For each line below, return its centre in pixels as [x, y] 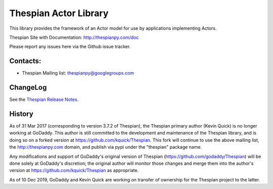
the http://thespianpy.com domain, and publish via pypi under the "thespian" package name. [106, 147]
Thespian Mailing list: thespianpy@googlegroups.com [78, 73]
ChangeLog [28, 87]
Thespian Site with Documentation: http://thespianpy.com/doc [74, 37]
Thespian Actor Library [59, 13]
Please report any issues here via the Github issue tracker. [70, 47]
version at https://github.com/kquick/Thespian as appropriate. [74, 170]
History [21, 114]
